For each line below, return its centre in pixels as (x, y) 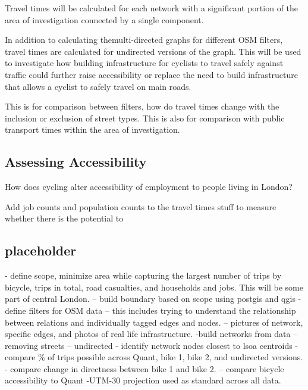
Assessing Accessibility (76, 162)
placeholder (41, 250)
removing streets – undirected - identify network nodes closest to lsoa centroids (149, 345)
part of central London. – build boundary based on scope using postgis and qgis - (153, 299)
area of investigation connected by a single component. (104, 19)
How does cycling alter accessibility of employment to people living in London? (149, 187)
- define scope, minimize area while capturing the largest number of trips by (143, 275)
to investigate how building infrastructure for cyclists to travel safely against (144, 63)
